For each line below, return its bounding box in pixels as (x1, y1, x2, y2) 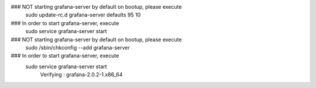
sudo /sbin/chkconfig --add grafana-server (25, 44, 130, 51)
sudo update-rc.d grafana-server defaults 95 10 (25, 12, 141, 19)
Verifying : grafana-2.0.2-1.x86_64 (40, 71, 123, 78)
